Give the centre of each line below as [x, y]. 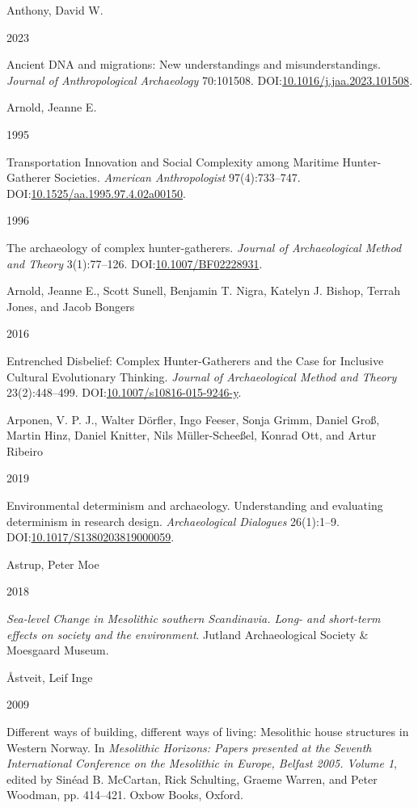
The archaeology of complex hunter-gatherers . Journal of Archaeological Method [204, 247]
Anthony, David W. [55, 10]
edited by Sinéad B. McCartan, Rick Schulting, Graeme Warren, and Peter [192, 779]
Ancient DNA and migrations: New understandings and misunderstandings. [194, 64]
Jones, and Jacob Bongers [71, 306]
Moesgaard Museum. [58, 650]
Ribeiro [25, 450]
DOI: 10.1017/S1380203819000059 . [91, 537]
